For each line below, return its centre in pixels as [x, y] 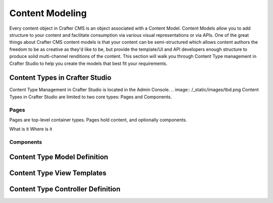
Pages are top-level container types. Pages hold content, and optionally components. [98, 120]
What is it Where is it [31, 129]
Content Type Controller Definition [65, 189]
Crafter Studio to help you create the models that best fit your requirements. [88, 63]
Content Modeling [48, 13]
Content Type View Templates [58, 173]
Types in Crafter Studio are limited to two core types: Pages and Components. [90, 97]
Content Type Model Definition [59, 157]
